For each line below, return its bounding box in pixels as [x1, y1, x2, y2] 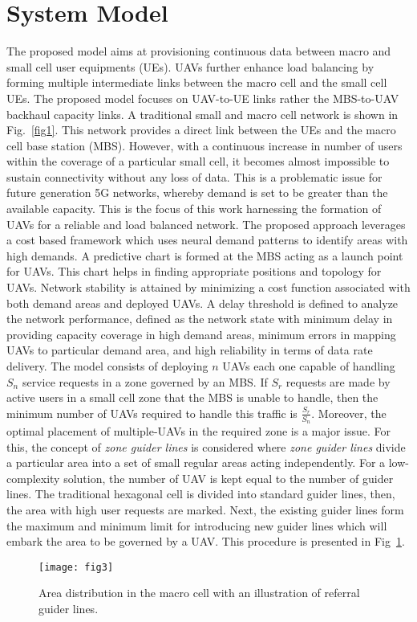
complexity [6, 469, 60, 486]
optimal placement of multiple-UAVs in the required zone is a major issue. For [6, 423, 391, 440]
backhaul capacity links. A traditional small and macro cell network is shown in [6, 105, 399, 122]
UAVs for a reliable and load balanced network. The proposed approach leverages [6, 215, 406, 232]
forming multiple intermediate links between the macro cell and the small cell [6, 74, 387, 91]
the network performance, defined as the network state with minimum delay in [6, 310, 393, 327]
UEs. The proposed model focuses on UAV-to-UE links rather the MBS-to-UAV [6, 89, 399, 106]
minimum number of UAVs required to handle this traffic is [6, 404, 298, 421]
